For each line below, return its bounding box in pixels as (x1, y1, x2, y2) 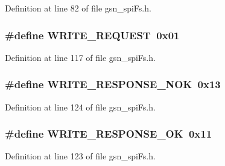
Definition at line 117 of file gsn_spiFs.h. (5, 51, 156, 63)
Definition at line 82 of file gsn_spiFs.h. (5, 2, 151, 14)
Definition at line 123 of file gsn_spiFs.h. (5, 150, 156, 162)
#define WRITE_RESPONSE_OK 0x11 (5, 126, 212, 141)
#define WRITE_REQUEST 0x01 (5, 27, 180, 42)
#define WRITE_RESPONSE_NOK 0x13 (5, 77, 221, 92)
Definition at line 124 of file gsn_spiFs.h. (5, 100, 156, 113)
